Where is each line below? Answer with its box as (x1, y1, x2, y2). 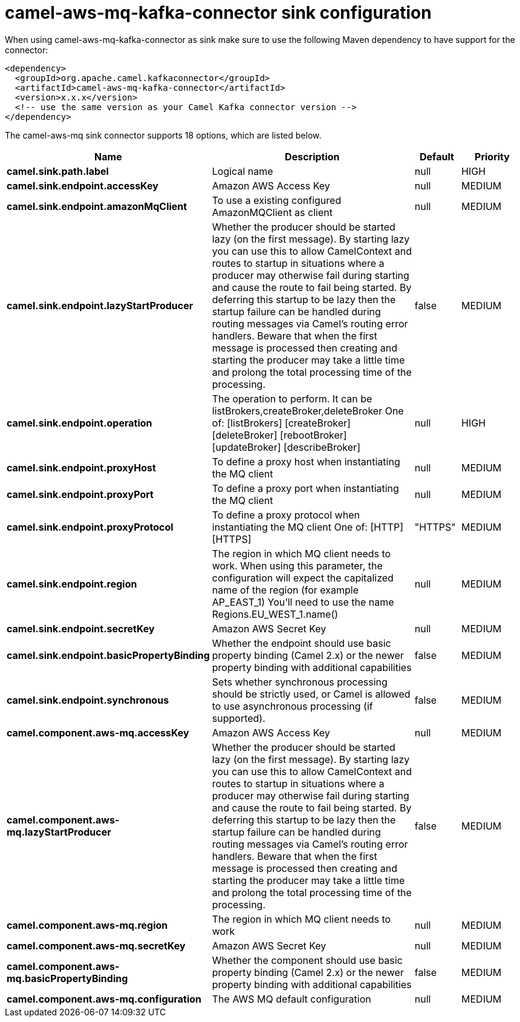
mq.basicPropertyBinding (7, 972, 128, 984)
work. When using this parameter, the (212, 559, 383, 572)
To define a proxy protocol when (212, 508, 360, 521)
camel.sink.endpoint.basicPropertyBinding (7, 649, 210, 661)
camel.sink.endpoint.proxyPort (7, 488, 154, 500)
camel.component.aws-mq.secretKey (7, 939, 186, 952)
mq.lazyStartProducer (7, 825, 111, 838)
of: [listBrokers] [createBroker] (212, 416, 351, 429)
